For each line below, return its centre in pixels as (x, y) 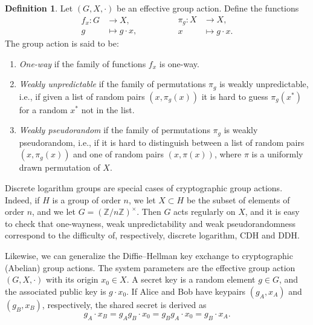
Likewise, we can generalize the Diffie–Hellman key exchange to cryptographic (149, 255)
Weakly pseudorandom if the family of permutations (115, 130)
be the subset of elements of (238, 199)
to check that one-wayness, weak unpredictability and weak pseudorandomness (150, 223)
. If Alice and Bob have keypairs (186, 291)
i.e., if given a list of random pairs (82, 96)
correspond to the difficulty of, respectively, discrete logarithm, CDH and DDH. (152, 235)
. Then (149, 212)
